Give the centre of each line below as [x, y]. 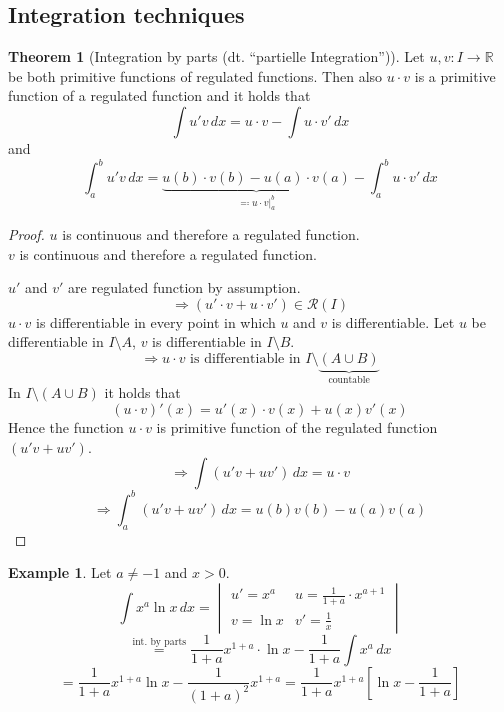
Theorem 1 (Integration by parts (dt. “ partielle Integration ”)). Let [216, 56]
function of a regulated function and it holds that [159, 95]
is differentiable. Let [393, 321]
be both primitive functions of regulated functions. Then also [195, 75]
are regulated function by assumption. [184, 287]
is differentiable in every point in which [156, 321]
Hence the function [66, 427]
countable [349, 379]
